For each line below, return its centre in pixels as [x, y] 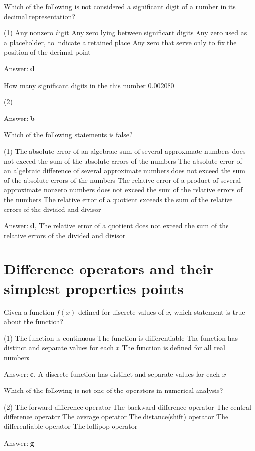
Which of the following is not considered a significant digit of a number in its [120, 6]
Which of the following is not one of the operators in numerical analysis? [113, 390]
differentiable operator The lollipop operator [71, 426]
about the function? [34, 321]
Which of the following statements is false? [68, 135]
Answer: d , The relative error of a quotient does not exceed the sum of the [116, 225]
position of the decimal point [47, 52]
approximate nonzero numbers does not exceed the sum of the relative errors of [123, 190]
